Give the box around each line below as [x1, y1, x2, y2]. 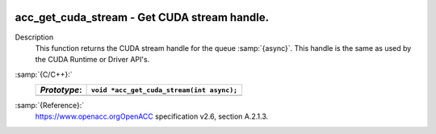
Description [15, 32, 54, 42]
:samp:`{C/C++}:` [15, 69, 73, 79]
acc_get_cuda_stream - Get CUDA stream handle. [15, 10, 270, 24]
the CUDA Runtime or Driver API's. [35, 55, 150, 65]
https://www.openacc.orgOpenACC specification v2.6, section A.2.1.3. [35, 111, 269, 121]
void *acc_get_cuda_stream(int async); [90, 86, 238, 94]
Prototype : [40, 85, 82, 96]
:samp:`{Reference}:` [15, 101, 85, 111]
